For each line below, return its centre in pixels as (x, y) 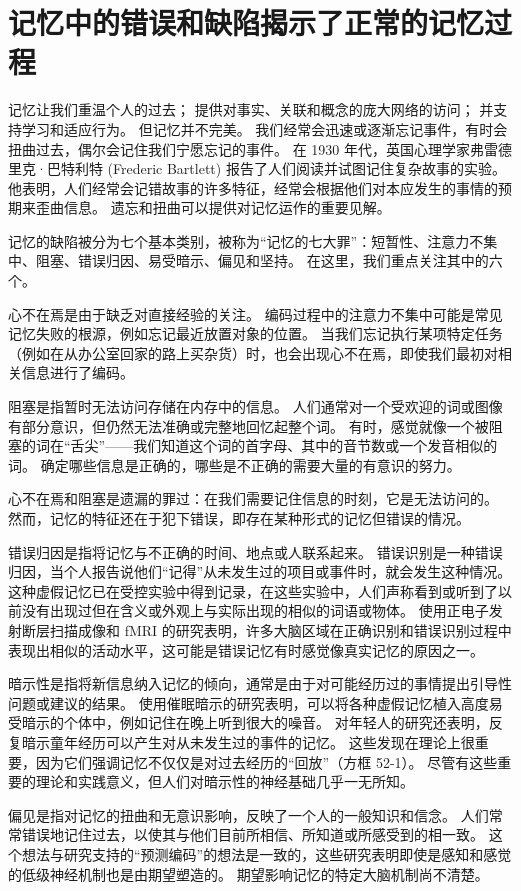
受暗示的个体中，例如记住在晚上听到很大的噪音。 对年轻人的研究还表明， (248, 722)
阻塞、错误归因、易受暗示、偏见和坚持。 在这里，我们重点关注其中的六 (269, 260)
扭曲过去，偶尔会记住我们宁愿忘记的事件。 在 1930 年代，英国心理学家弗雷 (253, 148)
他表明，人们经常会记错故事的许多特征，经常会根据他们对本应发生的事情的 (253, 187)
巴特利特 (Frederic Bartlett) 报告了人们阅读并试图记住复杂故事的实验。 (276, 168)
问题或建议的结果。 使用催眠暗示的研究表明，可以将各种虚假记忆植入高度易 (255, 702)
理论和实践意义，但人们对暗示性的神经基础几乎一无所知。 (224, 781)
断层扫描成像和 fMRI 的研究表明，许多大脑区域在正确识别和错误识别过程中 (266, 629)
